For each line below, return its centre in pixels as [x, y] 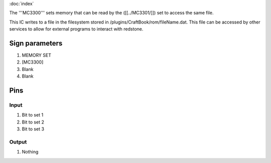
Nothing [30, 152]
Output [18, 141]
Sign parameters [36, 43]
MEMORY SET [36, 55]
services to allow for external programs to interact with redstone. [76, 29]
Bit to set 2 [33, 122]
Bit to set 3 [33, 129]
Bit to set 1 [33, 115]
